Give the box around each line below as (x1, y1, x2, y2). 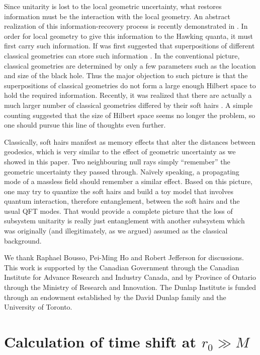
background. (4, 235, 42, 246)
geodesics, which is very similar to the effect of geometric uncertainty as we (4, 146, 236, 157)
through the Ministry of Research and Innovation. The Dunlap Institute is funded (4, 282, 256, 292)
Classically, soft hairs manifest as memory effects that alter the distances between (4, 136, 255, 147)
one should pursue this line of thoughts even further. (4, 120, 166, 130)
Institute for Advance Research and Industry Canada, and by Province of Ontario (4, 272, 256, 282)
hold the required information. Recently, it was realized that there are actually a (4, 90, 252, 100)
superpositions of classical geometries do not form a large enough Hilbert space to (4, 80, 256, 90)
